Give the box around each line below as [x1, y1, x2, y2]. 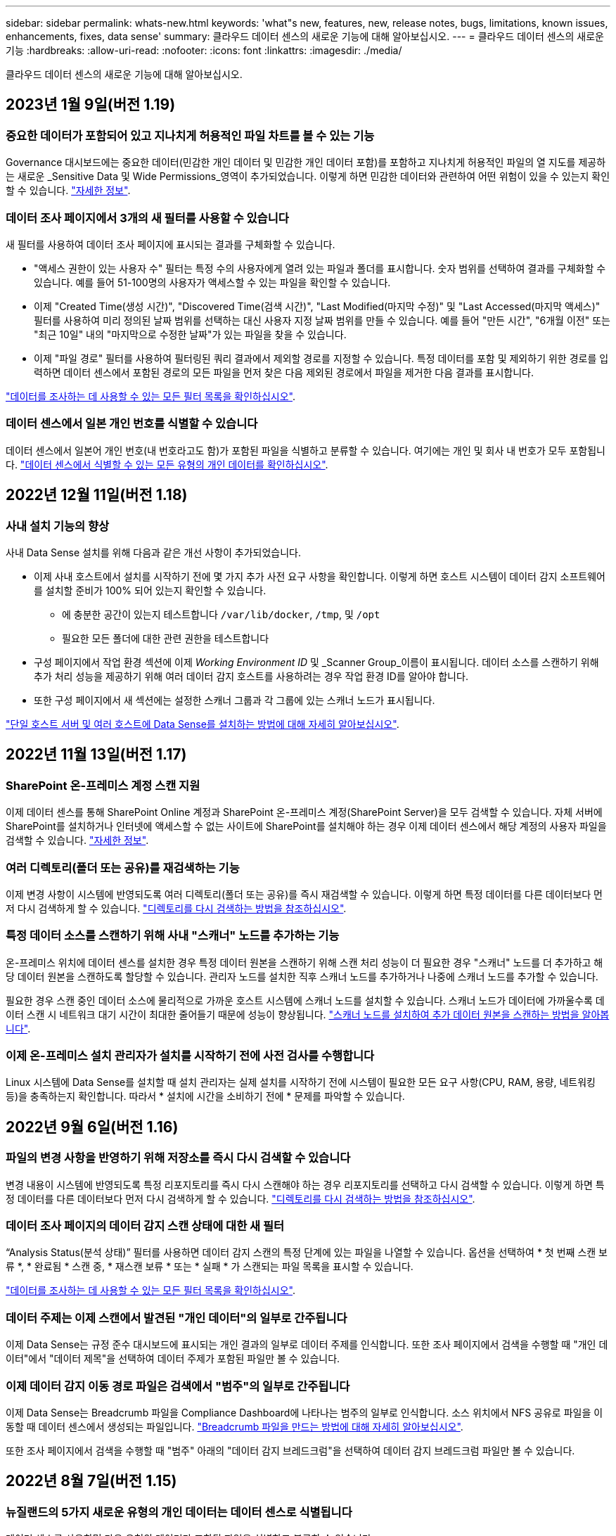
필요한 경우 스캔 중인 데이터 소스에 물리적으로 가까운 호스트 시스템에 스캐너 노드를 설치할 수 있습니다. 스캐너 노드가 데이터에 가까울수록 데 [6, 994, 605, 1006]
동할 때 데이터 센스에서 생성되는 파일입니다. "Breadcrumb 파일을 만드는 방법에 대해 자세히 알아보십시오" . [6, 1420, 463, 1433]
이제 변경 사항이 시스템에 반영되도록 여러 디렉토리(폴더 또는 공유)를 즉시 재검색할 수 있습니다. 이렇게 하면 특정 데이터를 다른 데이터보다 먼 [6, 888, 603, 900]
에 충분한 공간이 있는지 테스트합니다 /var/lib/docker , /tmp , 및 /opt [62, 608, 380, 620]
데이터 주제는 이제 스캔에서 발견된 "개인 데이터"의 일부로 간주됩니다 [6, 1310, 347, 1325]
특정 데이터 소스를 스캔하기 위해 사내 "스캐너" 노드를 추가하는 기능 [6, 928, 340, 943]
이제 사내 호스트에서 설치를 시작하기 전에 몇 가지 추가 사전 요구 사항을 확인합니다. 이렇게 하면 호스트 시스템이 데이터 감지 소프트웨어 [34, 570, 606, 582]
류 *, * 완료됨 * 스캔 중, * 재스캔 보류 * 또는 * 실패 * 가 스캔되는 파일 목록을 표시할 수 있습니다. [6, 1260, 413, 1273]
